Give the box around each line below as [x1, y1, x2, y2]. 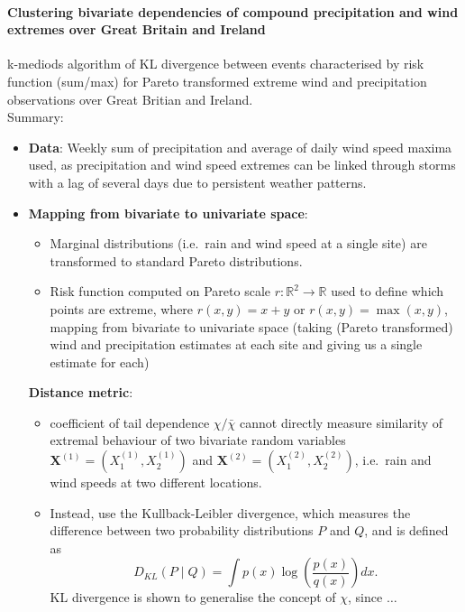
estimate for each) [50, 352, 150, 371]
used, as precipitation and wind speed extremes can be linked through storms [28, 155, 456, 174]
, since [348, 588, 383, 607]
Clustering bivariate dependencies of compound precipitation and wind [7, 2, 459, 21]
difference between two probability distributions [50, 521, 314, 540]
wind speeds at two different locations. [50, 473, 262, 492]
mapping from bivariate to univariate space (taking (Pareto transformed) [50, 317, 453, 336]
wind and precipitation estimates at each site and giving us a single [50, 335, 423, 354]
